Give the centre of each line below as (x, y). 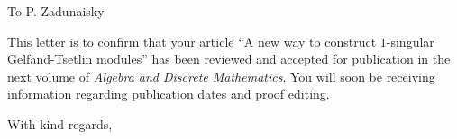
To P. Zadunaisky (56, 11)
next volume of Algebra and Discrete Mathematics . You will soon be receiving (221, 76)
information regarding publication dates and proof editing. (169, 94)
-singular (410, 41)
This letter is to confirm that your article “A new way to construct (192, 41)
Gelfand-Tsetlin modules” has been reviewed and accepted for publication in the (229, 59)
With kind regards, (60, 123)
